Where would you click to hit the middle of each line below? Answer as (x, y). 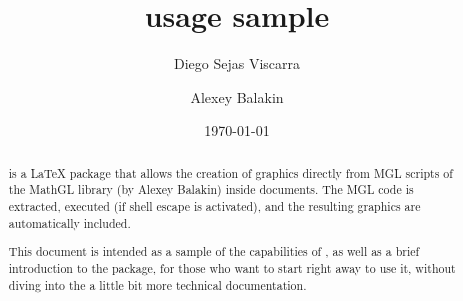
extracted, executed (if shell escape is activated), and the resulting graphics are (214, 206)
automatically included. (69, 222)
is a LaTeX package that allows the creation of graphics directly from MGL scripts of (230, 172)
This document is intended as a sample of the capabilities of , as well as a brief (214, 251)
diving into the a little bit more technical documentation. (157, 284)
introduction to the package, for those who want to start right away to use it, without (232, 267)
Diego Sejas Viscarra (237, 63)
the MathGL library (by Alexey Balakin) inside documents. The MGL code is (211, 189)
